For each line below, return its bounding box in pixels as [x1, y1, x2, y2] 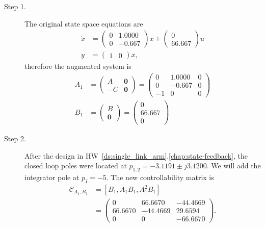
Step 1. [4, 1, 26, 11]
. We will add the [206, 160, 261, 171]
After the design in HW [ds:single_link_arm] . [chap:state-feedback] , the [24, 150, 248, 161]
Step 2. [4, 133, 26, 144]
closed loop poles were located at [24, 160, 127, 171]
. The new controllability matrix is [106, 172, 214, 183]
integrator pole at [24, 172, 79, 183]
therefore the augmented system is [24, 61, 131, 71]
